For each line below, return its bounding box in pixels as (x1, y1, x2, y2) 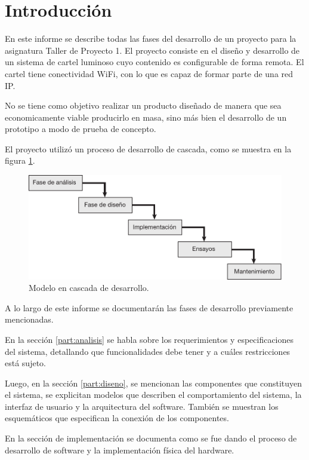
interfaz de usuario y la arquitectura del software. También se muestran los (5, 400, 279, 412)
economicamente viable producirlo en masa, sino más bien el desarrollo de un (5, 111, 287, 123)
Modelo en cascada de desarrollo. (29, 281, 149, 294)
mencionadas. (5, 313, 54, 326)
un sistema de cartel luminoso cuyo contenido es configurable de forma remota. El (5, 56, 304, 68)
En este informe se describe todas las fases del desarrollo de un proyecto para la (5, 32, 296, 45)
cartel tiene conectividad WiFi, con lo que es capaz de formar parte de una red (5, 67, 293, 79)
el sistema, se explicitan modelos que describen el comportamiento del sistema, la (5, 388, 302, 401)
